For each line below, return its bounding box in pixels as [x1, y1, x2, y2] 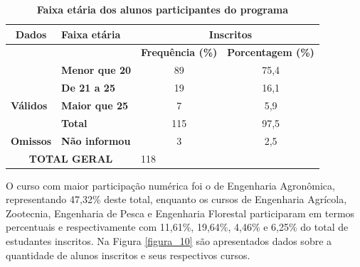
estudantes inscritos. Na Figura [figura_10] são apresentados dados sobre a [6, 233, 332, 248]
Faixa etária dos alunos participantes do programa [36, 2, 289, 16]
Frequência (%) [141, 45, 218, 60]
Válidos [11, 97, 48, 112]
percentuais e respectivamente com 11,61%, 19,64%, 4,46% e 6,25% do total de [6, 219, 349, 234]
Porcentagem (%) [227, 45, 314, 60]
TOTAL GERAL [28, 151, 113, 165]
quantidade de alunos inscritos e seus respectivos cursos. [6, 247, 250, 262]
